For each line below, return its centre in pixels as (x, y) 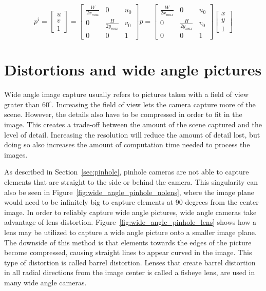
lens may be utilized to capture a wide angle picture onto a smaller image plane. (130, 232)
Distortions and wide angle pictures (133, 70)
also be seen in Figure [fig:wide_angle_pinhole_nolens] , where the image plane (129, 192)
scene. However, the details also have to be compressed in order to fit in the (123, 114)
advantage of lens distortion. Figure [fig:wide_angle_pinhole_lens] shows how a (130, 222)
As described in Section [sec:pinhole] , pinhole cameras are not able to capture (127, 172)
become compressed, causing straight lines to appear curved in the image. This (128, 252)
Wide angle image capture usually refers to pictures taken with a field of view (126, 94)
